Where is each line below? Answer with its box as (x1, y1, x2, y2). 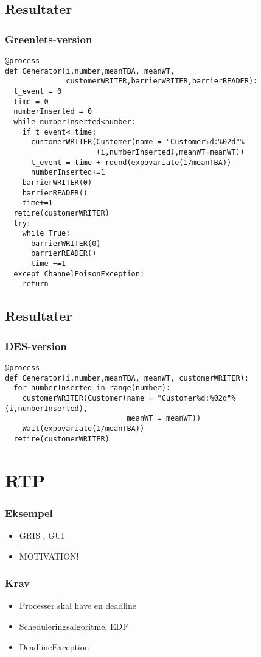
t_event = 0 (13, 86, 62, 96)
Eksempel (5, 505, 53, 520)
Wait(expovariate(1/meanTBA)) (22, 424, 145, 434)
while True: (22, 229, 71, 238)
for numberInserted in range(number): (13, 384, 171, 393)
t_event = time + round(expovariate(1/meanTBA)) (30, 158, 232, 167)
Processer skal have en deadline (19, 599, 137, 612)
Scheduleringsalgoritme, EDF (19, 619, 128, 632)
